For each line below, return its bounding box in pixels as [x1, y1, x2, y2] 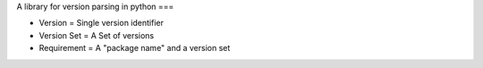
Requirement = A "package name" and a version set [38, 43, 231, 54]
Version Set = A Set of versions [38, 30, 155, 40]
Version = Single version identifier [38, 18, 165, 29]
